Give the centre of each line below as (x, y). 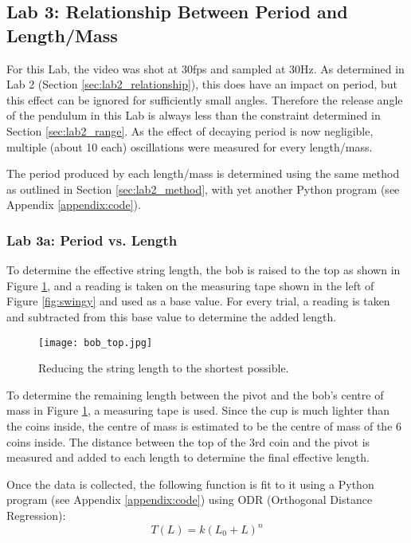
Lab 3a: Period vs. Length (92, 240)
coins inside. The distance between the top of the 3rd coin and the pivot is (188, 441)
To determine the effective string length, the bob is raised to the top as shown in (204, 270)
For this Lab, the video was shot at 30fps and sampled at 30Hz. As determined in (205, 68)
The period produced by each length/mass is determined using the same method (203, 173)
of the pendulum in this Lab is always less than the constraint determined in (194, 115)
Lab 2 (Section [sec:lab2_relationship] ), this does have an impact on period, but (202, 84)
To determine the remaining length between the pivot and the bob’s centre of (195, 394)
